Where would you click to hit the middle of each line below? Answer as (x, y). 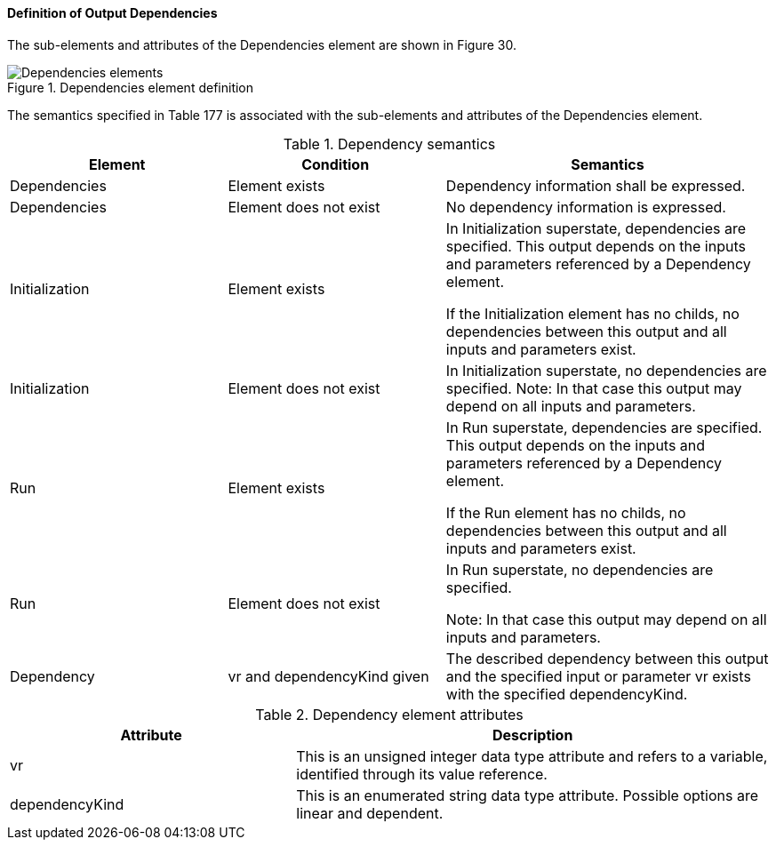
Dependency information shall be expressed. (596, 185)
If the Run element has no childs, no (566, 512)
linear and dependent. (370, 813)
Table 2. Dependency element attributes (389, 714)
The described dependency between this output (607, 658)
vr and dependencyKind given (328, 676)
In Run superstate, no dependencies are (580, 569)
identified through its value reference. (422, 774)
